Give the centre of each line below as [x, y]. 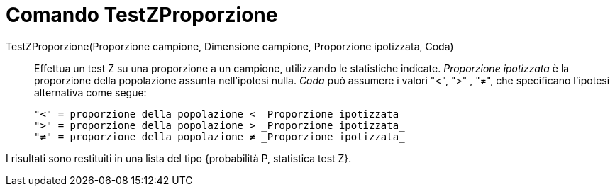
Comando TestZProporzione [142, 15]
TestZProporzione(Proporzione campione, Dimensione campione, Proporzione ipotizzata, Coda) [230, 46]
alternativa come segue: [90, 92]
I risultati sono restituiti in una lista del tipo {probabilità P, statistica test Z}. [179, 158]
